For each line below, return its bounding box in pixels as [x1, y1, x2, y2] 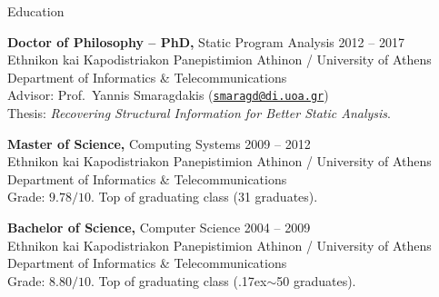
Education [7, 2, 65, 20]
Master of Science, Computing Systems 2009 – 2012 [7, 134, 311, 153]
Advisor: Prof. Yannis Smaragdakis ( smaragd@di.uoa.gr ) [7, 85, 329, 104]
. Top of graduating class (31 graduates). [90, 187, 318, 206]
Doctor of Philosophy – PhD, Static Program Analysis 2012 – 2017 [7, 32, 404, 51]
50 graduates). [276, 271, 356, 290]
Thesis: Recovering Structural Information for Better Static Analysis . [7, 104, 391, 123]
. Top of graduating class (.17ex [90, 271, 267, 290]
